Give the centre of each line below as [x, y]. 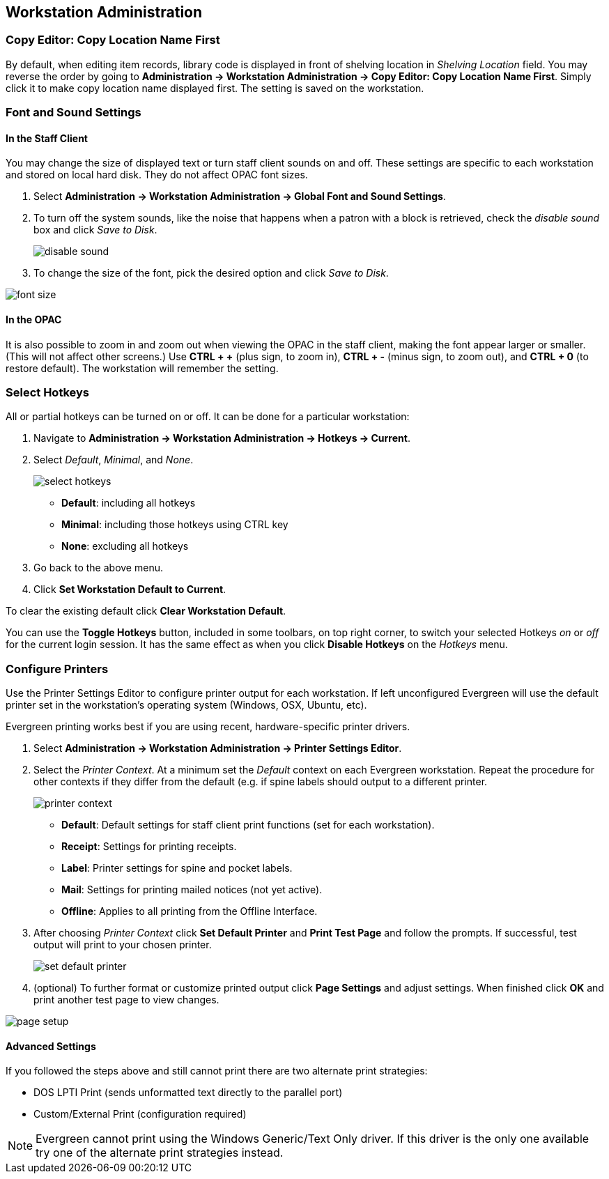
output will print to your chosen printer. [123, 945]
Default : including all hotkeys [129, 503]
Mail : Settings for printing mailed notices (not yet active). [192, 890]
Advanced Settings [51, 1046]
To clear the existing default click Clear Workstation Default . [146, 611]
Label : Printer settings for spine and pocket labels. [177, 868]
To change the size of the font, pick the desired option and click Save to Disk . [211, 273]
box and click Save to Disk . [95, 230]
